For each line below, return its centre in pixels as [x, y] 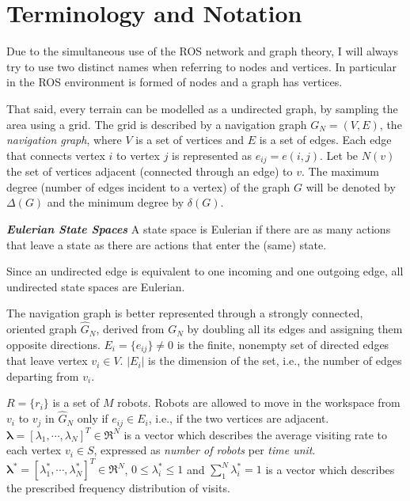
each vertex [34, 450]
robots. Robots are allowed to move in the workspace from [259, 402]
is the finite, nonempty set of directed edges [283, 344]
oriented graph [42, 329]
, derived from [130, 329]
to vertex [138, 155]
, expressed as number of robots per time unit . [205, 450]
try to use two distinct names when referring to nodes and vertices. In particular [201, 66]
